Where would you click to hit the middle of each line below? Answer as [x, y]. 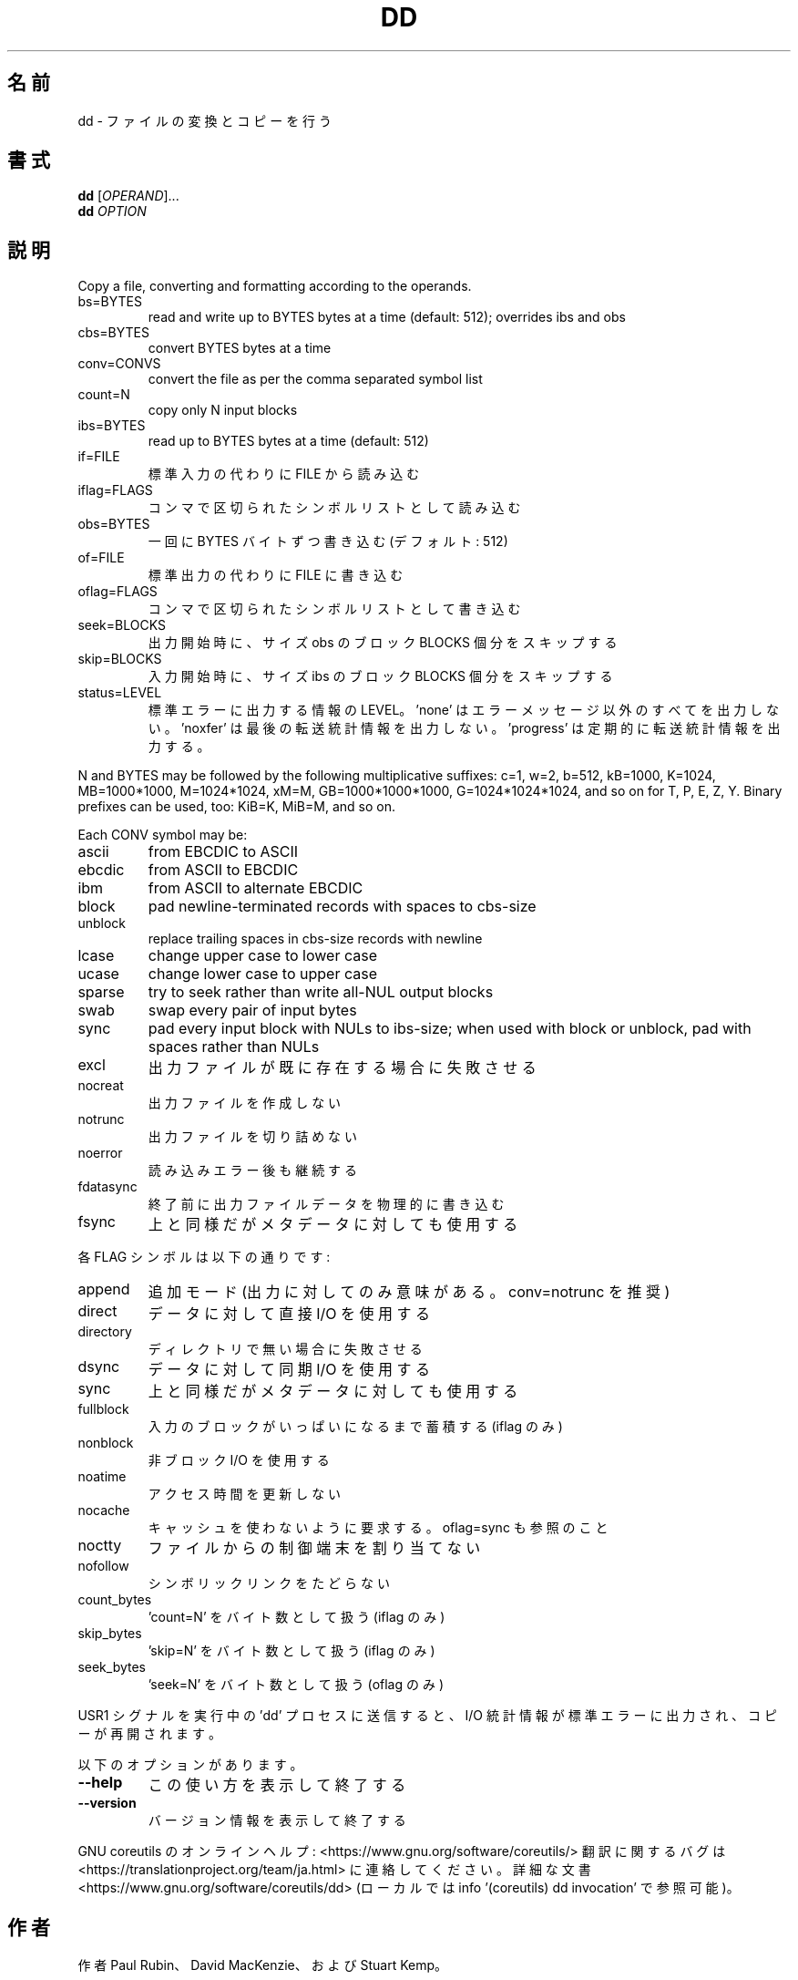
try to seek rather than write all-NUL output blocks [321, 992]
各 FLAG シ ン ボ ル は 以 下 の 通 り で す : [204, 1257]
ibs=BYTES [112, 426]
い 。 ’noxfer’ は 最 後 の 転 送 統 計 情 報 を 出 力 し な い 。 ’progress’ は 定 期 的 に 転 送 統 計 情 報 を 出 [464, 728]
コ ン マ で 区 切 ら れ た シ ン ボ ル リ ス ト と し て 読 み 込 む [334, 508]
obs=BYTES [114, 524]
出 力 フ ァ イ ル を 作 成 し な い [245, 1103]
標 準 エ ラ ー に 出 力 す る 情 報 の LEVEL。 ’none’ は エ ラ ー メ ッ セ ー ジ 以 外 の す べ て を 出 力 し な [464, 710]
